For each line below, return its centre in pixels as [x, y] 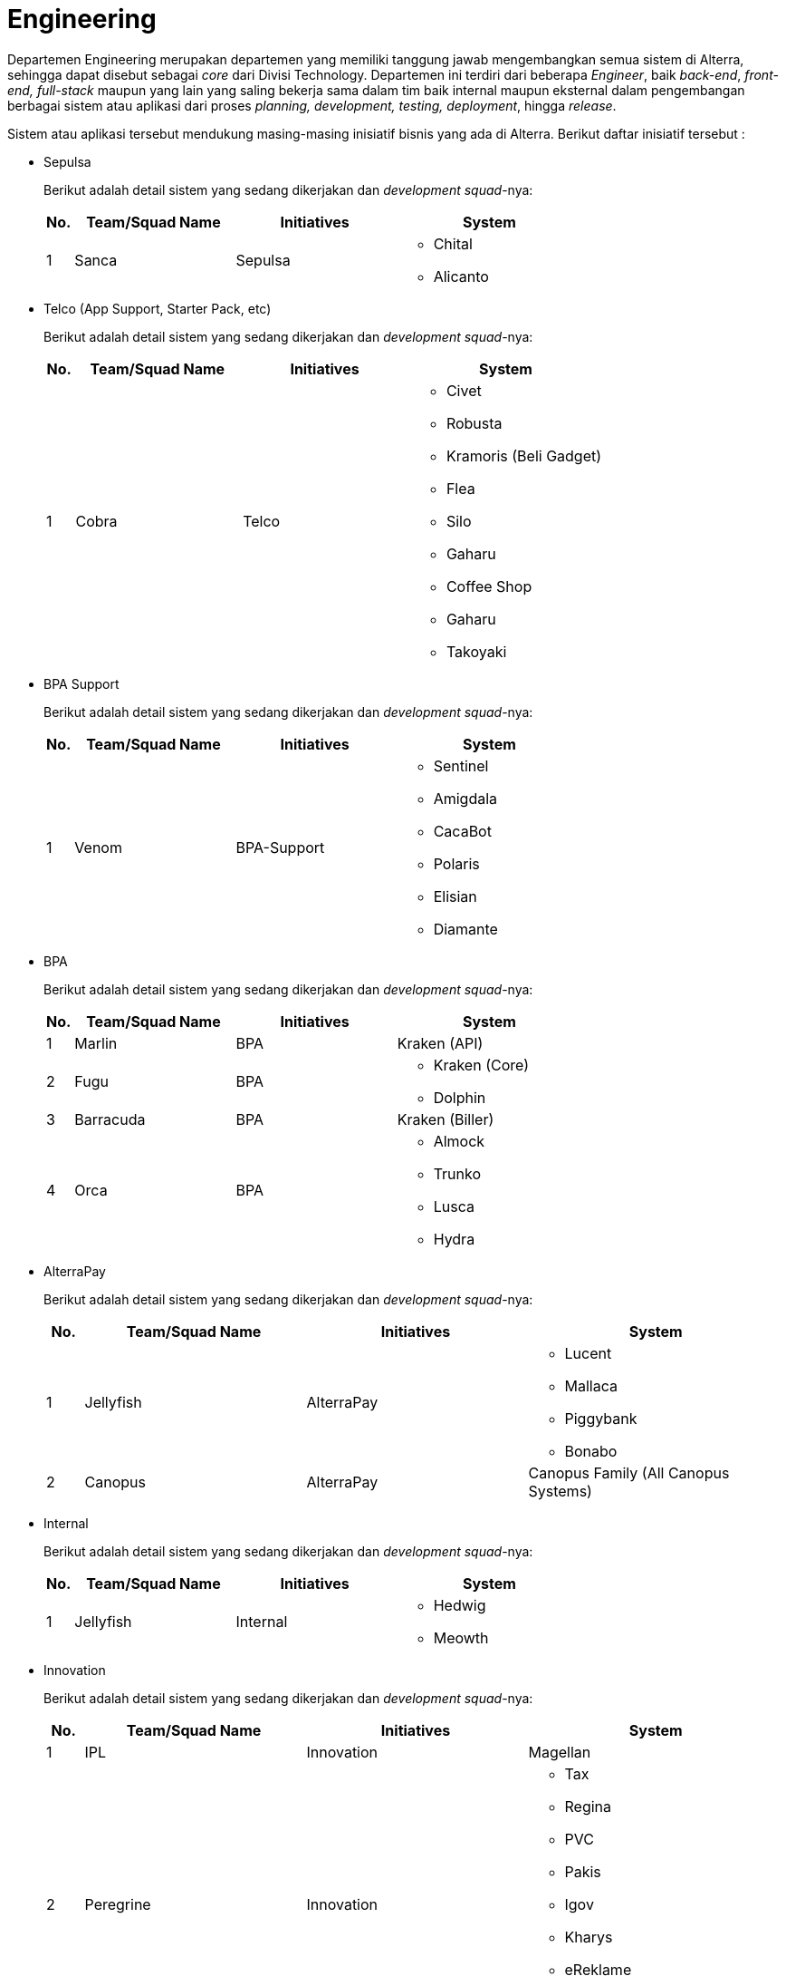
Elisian [455, 896]
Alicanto [461, 276]
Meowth [461, 1637]
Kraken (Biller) [446, 1119]
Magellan [560, 1752]
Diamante [465, 929]
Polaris [456, 863]
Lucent [588, 1353]
